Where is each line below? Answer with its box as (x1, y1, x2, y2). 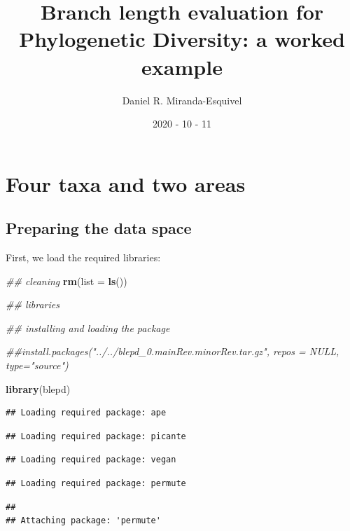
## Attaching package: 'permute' (6, 516, 161, 526)
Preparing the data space (6, 217, 192, 239)
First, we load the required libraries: (6, 250, 161, 265)
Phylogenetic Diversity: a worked (19, 25, 345, 53)
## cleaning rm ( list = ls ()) (6, 273, 127, 288)
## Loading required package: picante (6, 431, 186, 441)
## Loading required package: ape (6, 408, 167, 418)
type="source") (6, 358, 69, 373)
